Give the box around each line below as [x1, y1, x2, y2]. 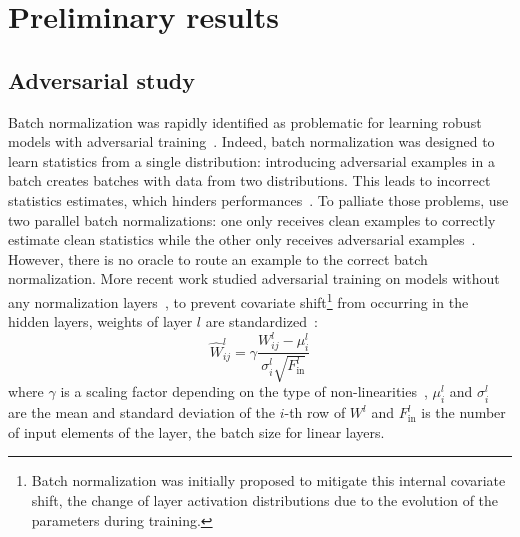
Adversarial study [8, 64, 196, 95]
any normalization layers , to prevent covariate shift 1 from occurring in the [8, 288, 469, 312]
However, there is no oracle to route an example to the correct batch [8, 248, 428, 269]
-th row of [284, 402, 346, 423]
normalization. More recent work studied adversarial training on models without [8, 268, 500, 289]
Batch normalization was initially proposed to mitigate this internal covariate [31, 470, 506, 491]
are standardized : [205, 311, 318, 332]
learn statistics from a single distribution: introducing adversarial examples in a [8, 150, 495, 171]
